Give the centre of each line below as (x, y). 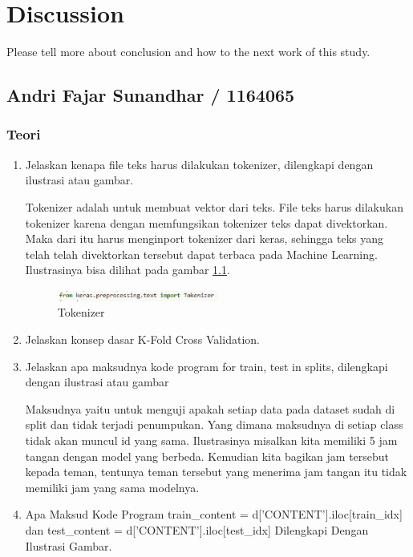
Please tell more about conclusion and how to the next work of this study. (188, 52)
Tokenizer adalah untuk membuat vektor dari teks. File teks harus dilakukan (214, 206)
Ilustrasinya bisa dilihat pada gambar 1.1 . (128, 270)
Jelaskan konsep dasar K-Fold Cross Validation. (142, 339)
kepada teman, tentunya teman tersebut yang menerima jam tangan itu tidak (216, 472)
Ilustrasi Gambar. (69, 545)
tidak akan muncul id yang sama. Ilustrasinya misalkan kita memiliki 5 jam (211, 440)
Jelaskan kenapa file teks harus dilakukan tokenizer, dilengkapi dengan (199, 164)
